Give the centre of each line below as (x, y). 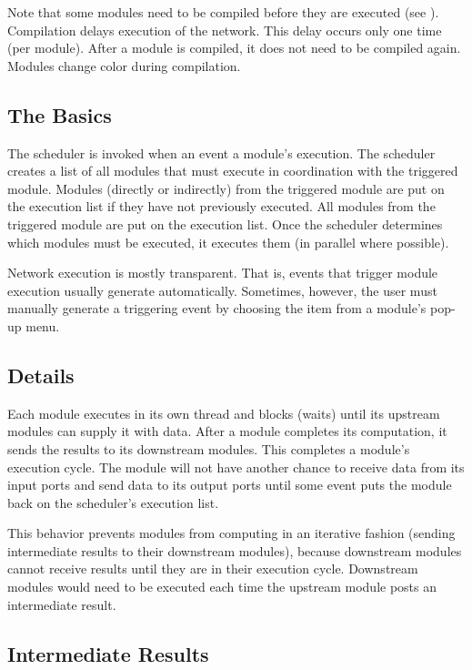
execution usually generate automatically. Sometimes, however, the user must (222, 290)
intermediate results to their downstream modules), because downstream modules (235, 550)
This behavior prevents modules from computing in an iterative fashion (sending (231, 533)
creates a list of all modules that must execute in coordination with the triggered (233, 171)
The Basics (60, 114)
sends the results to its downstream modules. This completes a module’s (209, 448)
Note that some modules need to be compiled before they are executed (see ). (223, 12)
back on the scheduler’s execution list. (113, 502)
